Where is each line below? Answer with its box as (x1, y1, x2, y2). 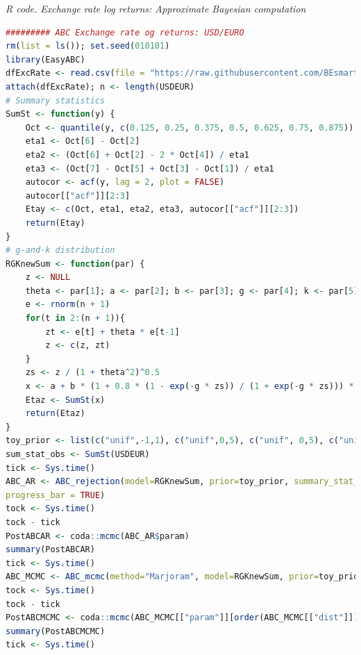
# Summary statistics (6, 95, 106, 106)
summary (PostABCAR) (6, 545, 95, 555)
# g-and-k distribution (6, 245, 115, 256)
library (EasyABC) (6, 54, 85, 65)
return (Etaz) (25, 408, 85, 419)
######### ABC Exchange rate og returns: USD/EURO (6, 27, 244, 38)
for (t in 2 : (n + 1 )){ (25, 313, 125, 324)
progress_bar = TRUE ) (6, 490, 106, 500)
